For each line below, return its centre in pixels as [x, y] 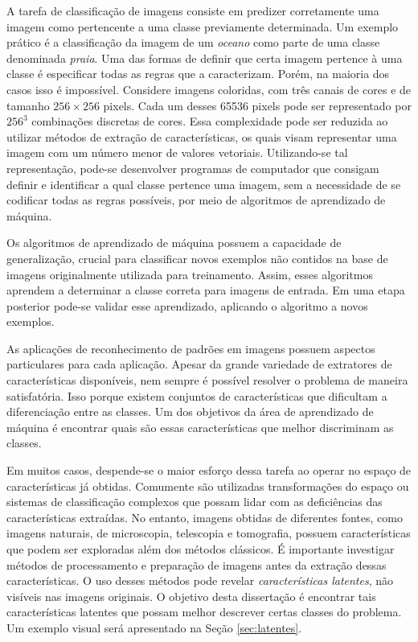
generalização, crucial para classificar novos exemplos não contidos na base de [197, 258]
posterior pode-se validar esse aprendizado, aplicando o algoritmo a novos [187, 305]
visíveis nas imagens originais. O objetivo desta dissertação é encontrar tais [191, 596]
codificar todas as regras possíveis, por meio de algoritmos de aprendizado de [196, 200]
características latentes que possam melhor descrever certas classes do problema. [204, 612]
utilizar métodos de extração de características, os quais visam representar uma [202, 136]
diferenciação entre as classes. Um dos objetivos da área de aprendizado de [190, 412]
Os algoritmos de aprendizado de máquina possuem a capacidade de [174, 243]
